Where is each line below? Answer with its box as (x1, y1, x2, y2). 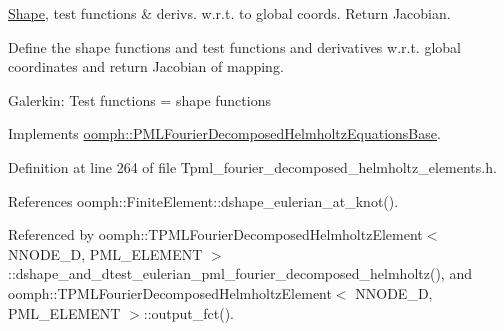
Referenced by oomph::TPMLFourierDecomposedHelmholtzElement (8, 224, 423, 245)
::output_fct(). (143, 302, 235, 323)
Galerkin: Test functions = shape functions (8, 89, 271, 110)
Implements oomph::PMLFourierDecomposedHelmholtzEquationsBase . (8, 123, 441, 144)
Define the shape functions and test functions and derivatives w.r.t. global (8, 36, 461, 57)
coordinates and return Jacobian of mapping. (8, 56, 284, 77)
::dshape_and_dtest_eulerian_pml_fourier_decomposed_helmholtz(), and (8, 263, 472, 284)
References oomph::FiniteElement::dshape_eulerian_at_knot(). (8, 190, 399, 211)
